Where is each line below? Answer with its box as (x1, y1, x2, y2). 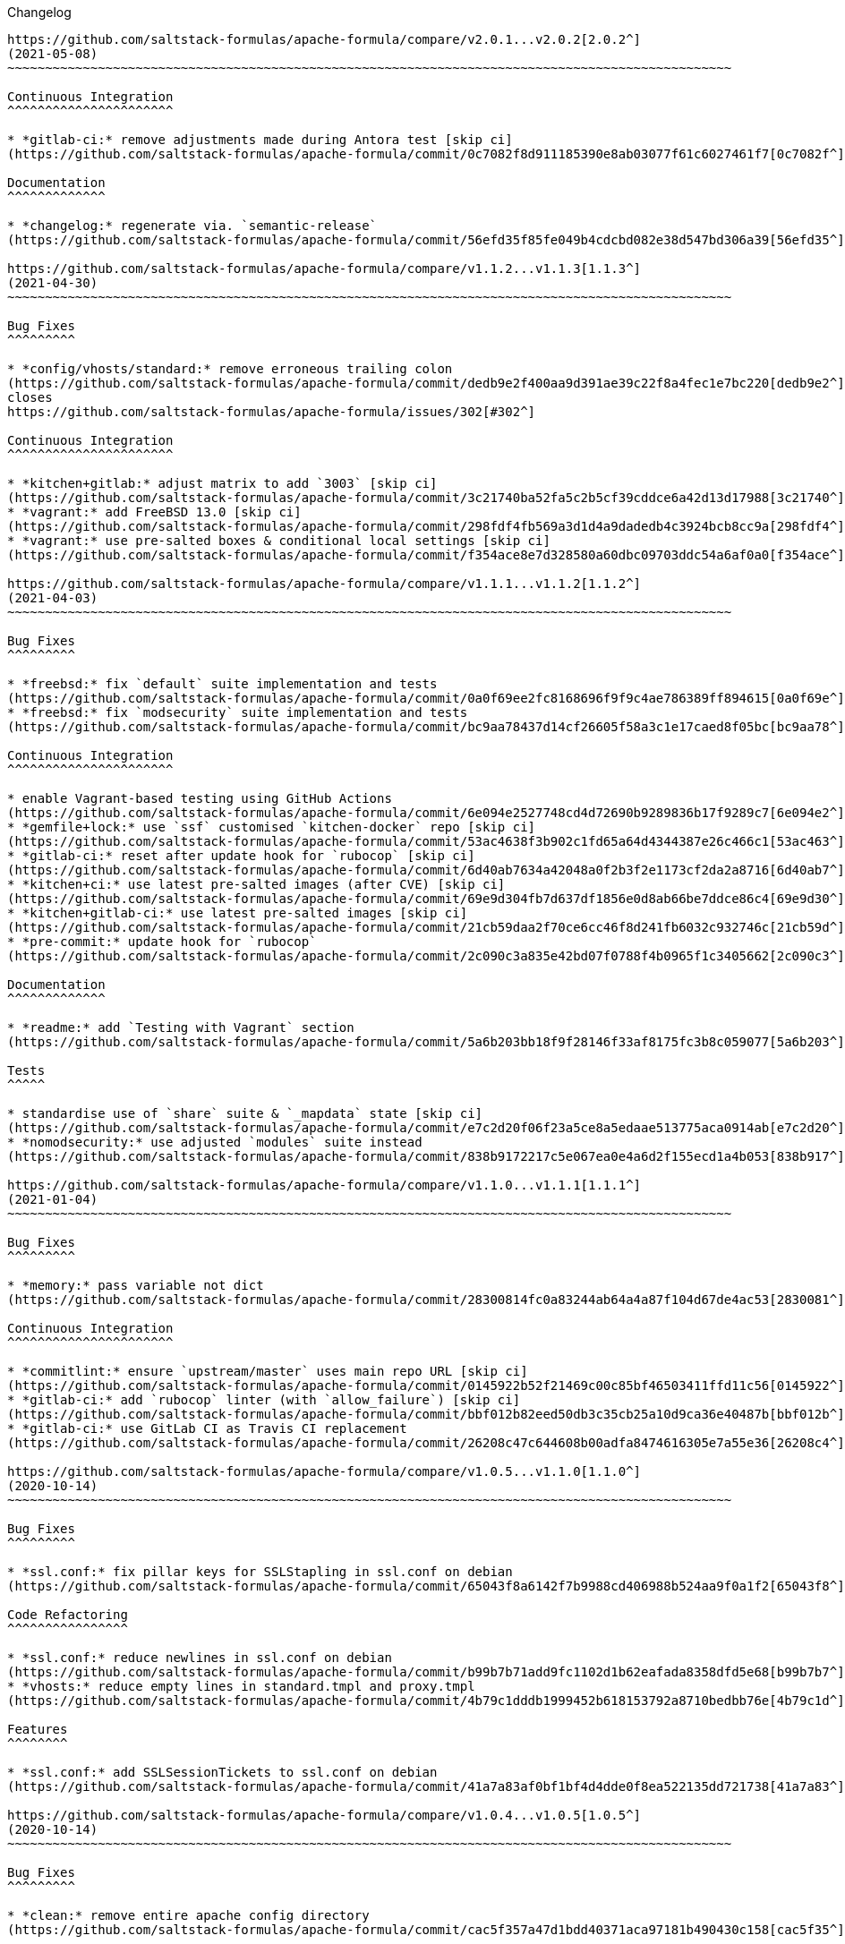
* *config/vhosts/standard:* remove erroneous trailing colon (7, 362, 453, 376)
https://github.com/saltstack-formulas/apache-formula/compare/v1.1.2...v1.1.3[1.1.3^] (7, 261, 642, 276)
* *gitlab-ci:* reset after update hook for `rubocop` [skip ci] (7, 848, 475, 863)
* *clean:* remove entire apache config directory (7, 1908, 370, 1923)
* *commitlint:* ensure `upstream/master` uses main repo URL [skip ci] (7, 1364, 528, 1378)
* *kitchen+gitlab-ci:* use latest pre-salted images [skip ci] (7, 906, 468, 920)
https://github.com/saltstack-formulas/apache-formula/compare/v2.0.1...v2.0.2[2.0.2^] (7, 32, 642, 47)
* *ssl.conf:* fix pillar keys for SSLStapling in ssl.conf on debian (7, 1565, 513, 1579)
